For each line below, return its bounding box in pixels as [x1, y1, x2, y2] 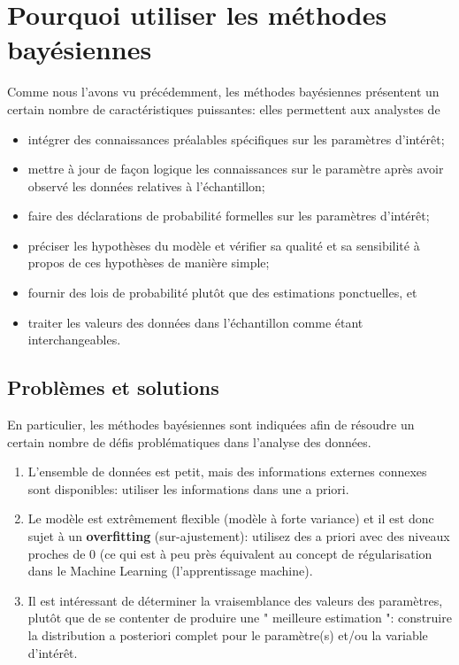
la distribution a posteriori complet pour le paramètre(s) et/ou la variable [27, 625, 428, 644]
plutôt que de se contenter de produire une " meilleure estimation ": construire [27, 608, 452, 627]
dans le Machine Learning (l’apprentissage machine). [27, 561, 313, 580]
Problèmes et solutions [7, 374, 219, 401]
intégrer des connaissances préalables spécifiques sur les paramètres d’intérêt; [27, 129, 445, 148]
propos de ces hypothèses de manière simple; [27, 253, 270, 272]
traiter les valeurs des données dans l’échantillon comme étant [27, 313, 363, 331]
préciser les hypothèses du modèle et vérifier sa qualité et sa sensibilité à [27, 236, 420, 254]
